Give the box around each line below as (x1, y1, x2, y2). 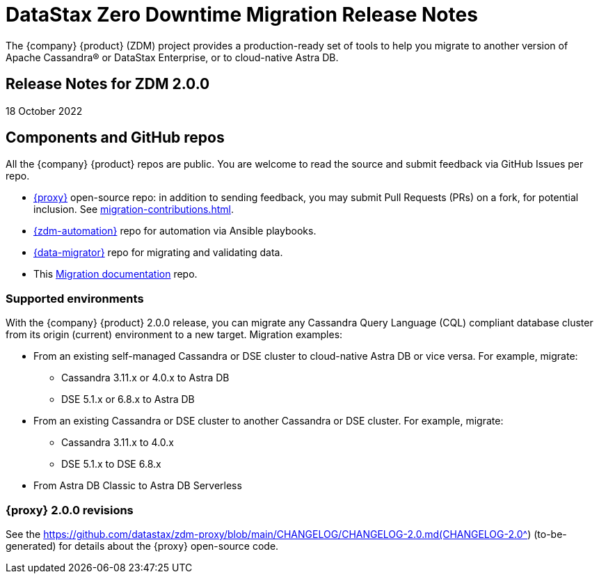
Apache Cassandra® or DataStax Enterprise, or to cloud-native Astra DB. (6, 51, 339, 63)
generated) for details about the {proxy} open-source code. (6, 539, 279, 552)
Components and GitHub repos (6, 129, 225, 147)
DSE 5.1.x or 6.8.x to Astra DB (61, 393, 195, 406)
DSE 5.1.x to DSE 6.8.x (61, 458, 161, 470)
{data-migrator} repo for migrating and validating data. (33, 246, 283, 259)
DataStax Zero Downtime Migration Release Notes (6, 3, 478, 26)
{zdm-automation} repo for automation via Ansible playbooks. (33, 225, 317, 237)
